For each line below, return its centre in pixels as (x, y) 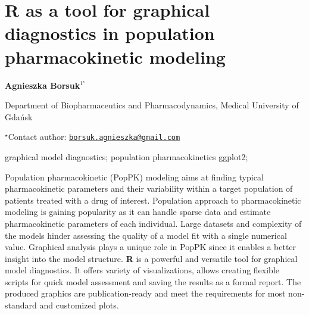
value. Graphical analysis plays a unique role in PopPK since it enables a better (151, 247)
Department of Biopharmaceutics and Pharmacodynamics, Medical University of (152, 105)
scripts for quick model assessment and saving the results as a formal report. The (153, 281)
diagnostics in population (110, 33)
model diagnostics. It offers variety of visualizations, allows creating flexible (142, 270)
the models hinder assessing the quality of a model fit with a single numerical (146, 235)
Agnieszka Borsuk (43, 85)
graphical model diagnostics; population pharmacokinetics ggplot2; (127, 156)
